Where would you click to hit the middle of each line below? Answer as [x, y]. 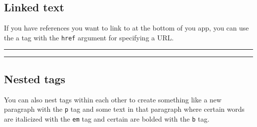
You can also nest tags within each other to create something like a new [113, 99]
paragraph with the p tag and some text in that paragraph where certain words [124, 109]
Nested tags [35, 79]
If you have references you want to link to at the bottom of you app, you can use [127, 28]
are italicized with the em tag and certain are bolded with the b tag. [107, 118]
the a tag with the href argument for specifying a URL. [89, 37]
